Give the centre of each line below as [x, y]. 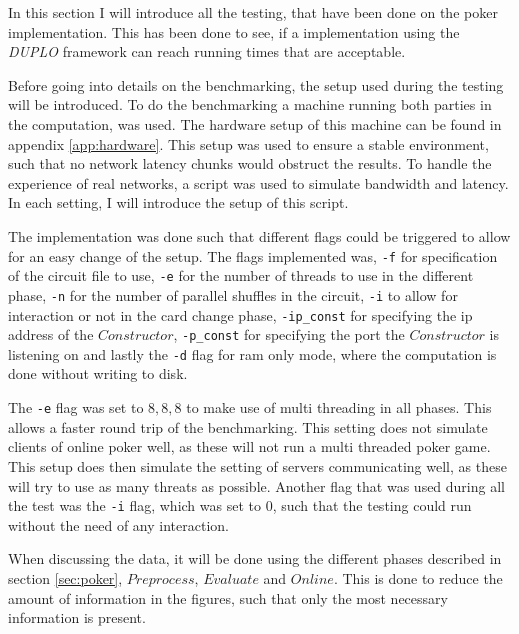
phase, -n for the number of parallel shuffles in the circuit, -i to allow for [233, 294]
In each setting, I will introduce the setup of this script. [178, 202]
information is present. [77, 617]
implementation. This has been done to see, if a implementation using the [234, 31]
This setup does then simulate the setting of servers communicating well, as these [257, 465]
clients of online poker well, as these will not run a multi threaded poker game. [249, 446]
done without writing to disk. [98, 373]
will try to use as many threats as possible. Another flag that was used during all [256, 485]
